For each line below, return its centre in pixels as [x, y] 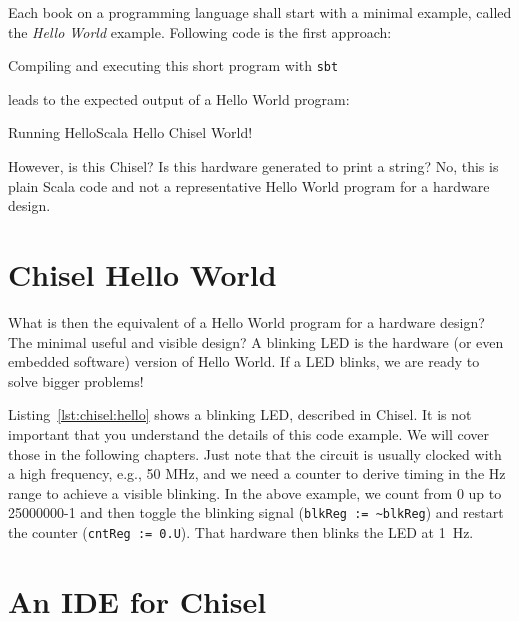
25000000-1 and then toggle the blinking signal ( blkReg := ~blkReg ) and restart [256, 512]
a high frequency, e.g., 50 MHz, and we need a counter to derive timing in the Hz [257, 473]
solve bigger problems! [76, 380]
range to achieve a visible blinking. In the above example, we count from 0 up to [255, 492]
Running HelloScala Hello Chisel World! [130, 132]
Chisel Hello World [142, 274]
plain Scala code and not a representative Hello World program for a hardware [249, 185]
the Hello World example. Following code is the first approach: [200, 31]
